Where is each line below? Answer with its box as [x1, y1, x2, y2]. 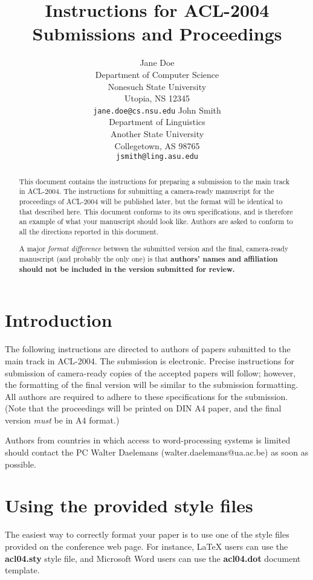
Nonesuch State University [108, 80, 207, 92]
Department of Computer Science [95, 68, 219, 80]
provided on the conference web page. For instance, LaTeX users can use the [5, 540, 288, 552]
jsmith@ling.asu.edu [115, 152, 199, 161]
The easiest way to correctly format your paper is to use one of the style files [5, 528, 289, 541]
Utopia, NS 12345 [124, 92, 190, 105]
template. [5, 564, 40, 576]
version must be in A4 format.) [5, 413, 120, 426]
